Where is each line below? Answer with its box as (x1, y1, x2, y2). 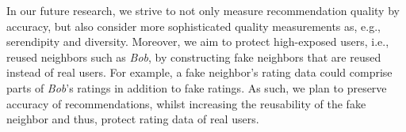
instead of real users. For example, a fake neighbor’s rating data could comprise (6, 64, 393, 81)
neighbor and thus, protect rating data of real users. (6, 111, 259, 127)
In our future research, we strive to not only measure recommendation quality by (6, 2, 400, 18)
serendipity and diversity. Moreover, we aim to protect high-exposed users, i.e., (6, 33, 389, 50)
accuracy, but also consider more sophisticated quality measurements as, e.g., (6, 17, 381, 34)
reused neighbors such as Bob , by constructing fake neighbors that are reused (6, 48, 381, 65)
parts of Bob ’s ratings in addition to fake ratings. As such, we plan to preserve (6, 79, 387, 96)
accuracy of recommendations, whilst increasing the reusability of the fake (6, 95, 366, 111)
